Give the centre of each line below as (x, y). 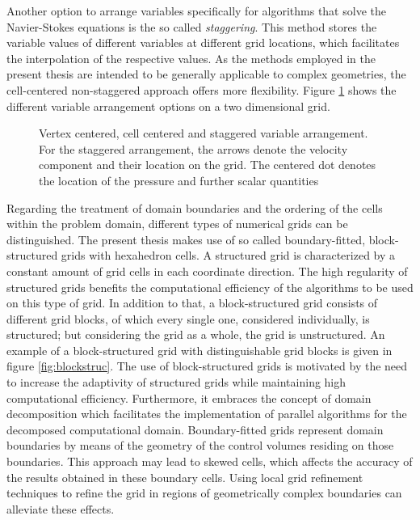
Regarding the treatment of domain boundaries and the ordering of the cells (195, 207)
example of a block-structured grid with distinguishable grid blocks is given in (199, 350)
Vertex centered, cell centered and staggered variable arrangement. (204, 133)
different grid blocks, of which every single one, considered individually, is (188, 318)
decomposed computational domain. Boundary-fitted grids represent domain (195, 429)
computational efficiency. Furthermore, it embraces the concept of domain (189, 397)
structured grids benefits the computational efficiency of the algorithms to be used (210, 287)
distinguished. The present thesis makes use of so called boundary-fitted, (186, 239)
